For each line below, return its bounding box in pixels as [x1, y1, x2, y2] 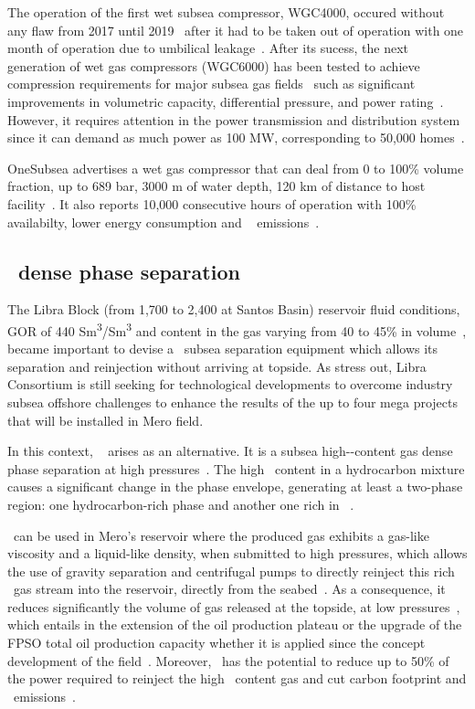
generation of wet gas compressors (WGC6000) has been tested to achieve [7, 56, 420, 75]
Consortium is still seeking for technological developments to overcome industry [7, 375, 453, 394]
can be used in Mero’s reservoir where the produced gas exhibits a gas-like [13, 525, 429, 545]
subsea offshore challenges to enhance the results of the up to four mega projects [7, 392, 458, 411]
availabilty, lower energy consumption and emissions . [7, 212, 320, 231]
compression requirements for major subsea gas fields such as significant [7, 74, 416, 93]
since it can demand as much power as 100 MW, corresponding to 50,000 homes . [7, 128, 465, 147]
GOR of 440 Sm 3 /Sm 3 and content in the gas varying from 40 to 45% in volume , [7, 318, 467, 340]
